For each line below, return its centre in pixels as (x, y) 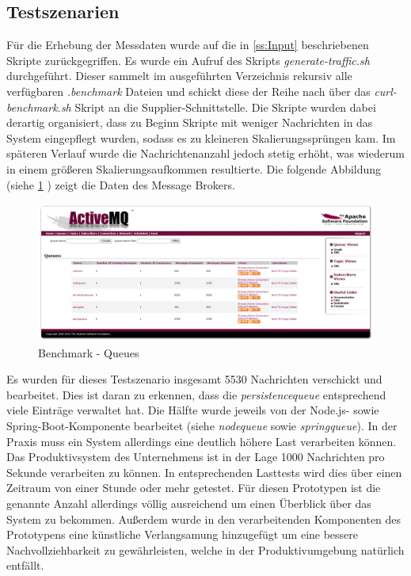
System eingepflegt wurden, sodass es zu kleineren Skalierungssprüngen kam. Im (201, 137)
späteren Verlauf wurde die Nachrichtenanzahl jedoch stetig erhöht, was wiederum (205, 153)
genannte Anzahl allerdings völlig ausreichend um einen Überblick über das (189, 503)
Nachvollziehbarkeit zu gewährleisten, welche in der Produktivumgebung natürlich (205, 549)
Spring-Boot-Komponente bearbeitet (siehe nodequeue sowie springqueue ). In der (202, 426)
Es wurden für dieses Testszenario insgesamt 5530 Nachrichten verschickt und (194, 379)
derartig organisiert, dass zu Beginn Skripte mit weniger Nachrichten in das (190, 122)
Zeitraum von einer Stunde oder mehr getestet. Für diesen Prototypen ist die (194, 488)
